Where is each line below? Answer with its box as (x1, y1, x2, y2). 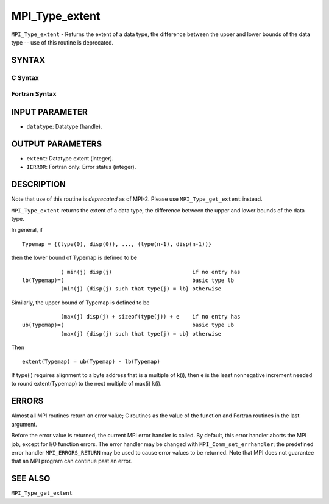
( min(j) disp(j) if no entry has (60, 268, 241, 275)
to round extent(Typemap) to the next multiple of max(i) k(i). (11, 380, 162, 387)
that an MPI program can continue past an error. (11, 458, 132, 465)
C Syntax (11, 73, 39, 82)
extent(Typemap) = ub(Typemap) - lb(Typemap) (22, 358, 161, 365)
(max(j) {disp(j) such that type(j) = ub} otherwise (60, 330, 222, 337)
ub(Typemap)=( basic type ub (22, 322, 235, 329)
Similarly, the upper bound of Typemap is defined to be (11, 299, 150, 306)
